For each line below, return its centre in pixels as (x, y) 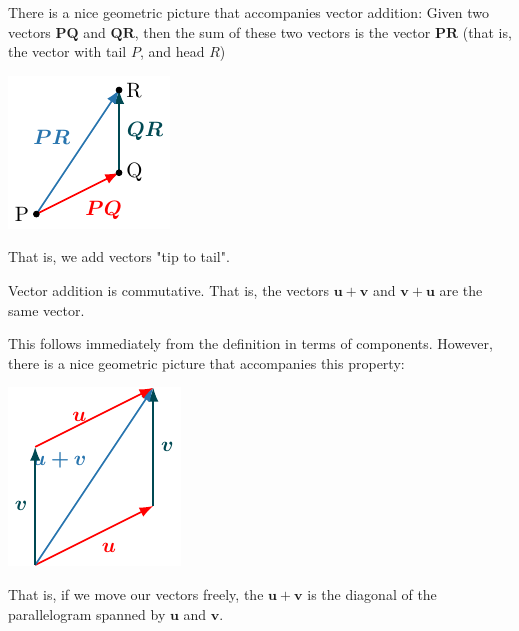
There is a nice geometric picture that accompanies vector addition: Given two (249, 12)
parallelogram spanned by (87, 613)
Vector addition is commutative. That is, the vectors (169, 289)
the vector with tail (67, 51)
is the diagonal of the (372, 593)
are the (461, 289)
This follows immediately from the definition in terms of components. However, (250, 343)
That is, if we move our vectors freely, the (136, 593)
